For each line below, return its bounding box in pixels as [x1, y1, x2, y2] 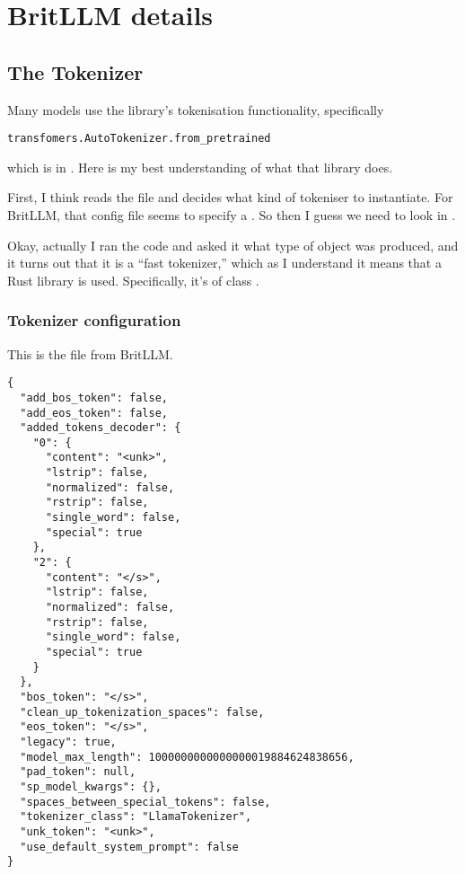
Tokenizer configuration [7, 309, 181, 331]
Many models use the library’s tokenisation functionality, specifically [7, 100, 384, 119]
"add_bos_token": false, [20, 391, 168, 404]
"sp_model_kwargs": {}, [20, 780, 162, 793]
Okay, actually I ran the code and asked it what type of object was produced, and [7, 235, 459, 254]
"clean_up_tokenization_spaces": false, [20, 705, 265, 719]
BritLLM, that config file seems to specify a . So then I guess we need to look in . [7, 206, 456, 225]
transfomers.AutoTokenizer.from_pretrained [7, 132, 271, 146]
